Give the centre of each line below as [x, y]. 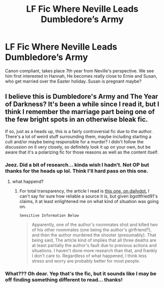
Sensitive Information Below [49, 216]
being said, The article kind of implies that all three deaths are [94, 240]
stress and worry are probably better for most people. [86, 261]
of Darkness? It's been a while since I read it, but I [82, 104]
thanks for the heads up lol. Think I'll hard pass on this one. [77, 171]
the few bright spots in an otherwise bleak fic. [77, 120]
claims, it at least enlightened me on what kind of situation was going [89, 201]
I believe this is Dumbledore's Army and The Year [82, 97]
